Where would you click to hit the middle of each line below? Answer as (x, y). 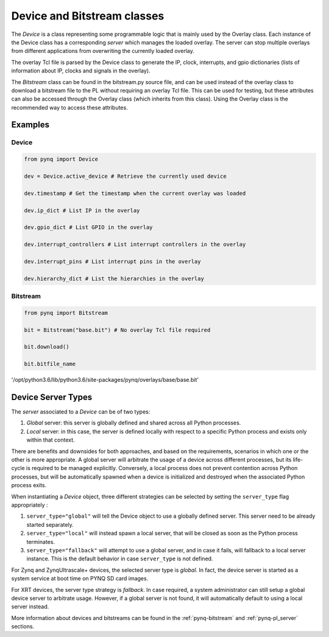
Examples (30, 125)
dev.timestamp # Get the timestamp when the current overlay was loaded (135, 193)
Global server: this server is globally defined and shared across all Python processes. (134, 423)
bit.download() (47, 347)
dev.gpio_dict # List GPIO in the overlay (88, 227)
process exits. (29, 485)
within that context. (51, 440)
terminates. (41, 541)
